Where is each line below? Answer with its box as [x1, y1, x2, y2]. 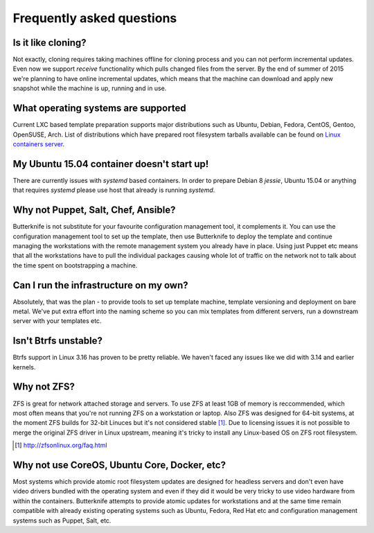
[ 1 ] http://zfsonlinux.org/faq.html [15, 441, 107, 450]
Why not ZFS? [12, 381, 75, 393]
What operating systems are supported [12, 103, 186, 114]
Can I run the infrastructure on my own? [12, 279, 188, 291]
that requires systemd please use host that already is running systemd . [12, 186, 215, 194]
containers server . [12, 139, 65, 148]
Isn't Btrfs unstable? [12, 335, 103, 347]
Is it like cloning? [12, 37, 87, 49]
